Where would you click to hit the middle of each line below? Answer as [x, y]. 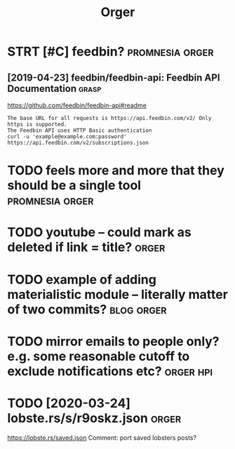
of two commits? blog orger [87, 309]
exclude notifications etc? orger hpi [110, 371]
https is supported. [38, 124]
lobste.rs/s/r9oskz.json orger [94, 418]
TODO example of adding [82, 280]
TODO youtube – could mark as [99, 233]
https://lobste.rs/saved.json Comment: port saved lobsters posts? [102, 437]
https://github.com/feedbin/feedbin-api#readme [77, 105]
